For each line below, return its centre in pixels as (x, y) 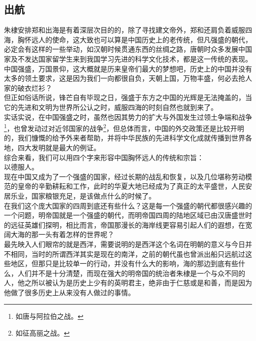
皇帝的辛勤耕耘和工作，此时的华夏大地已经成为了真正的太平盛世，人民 (131, 186)
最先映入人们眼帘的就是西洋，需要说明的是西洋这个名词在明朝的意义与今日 (125, 244)
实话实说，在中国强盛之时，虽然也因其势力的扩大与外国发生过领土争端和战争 (128, 117)
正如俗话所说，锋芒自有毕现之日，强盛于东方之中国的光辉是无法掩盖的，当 (131, 97)
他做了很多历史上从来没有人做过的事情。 (69, 292)
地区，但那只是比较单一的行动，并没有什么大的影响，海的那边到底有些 (124, 263)
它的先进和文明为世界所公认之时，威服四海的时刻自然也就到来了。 (111, 107)
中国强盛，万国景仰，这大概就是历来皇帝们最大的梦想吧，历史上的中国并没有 (128, 68)
